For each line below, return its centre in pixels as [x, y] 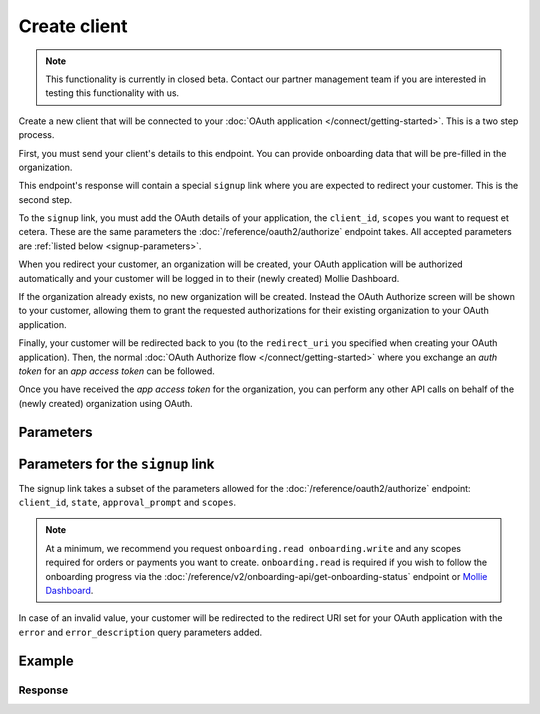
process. [36, 135]
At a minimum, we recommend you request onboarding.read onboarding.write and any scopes [253, 548]
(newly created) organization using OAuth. [106, 403]
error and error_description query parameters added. [140, 632]
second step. [45, 199]
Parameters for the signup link [116, 463]
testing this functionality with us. [112, 93]
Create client [73, 26]
